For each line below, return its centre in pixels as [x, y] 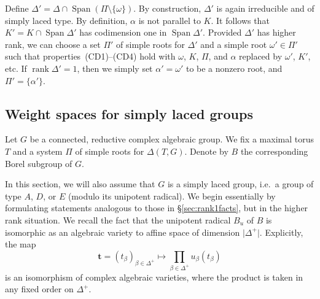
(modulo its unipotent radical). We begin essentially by [172, 196]
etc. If [16, 68]
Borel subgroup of [39, 163]
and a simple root [234, 44]
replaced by [261, 56]
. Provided [222, 32]
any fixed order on [39, 289]
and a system [37, 151]
